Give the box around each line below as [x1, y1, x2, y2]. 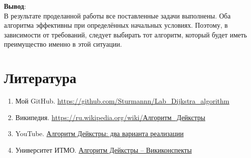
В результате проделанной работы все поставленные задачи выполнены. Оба [4, 10, 231, 20]
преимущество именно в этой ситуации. [4, 39, 122, 49]
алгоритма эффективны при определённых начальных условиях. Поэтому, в [4, 20, 228, 30]
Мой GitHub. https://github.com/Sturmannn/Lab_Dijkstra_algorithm [15, 96, 230, 106]
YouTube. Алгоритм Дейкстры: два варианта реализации [15, 128, 184, 139]
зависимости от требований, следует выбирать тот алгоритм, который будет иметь [4, 29, 247, 39]
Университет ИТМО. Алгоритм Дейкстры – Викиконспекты [15, 144, 192, 155]
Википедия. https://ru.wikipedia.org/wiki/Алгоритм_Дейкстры [15, 112, 205, 122]
